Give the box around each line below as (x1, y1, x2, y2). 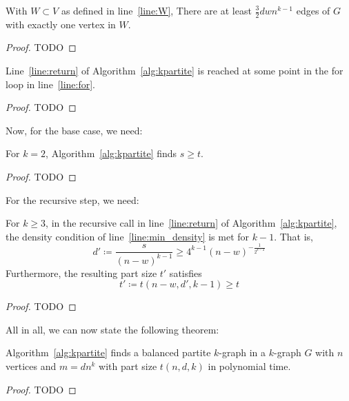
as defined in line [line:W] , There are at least (61, 3, 252, 17)
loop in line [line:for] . (6, 76, 95, 91)
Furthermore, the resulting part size (6, 265, 157, 280)
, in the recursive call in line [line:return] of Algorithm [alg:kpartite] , (46, 216, 337, 230)
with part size (99, 359, 157, 373)
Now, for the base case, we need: (6, 123, 143, 137)
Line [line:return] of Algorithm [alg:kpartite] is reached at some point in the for (6, 63, 343, 78)
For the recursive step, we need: (6, 192, 139, 207)
